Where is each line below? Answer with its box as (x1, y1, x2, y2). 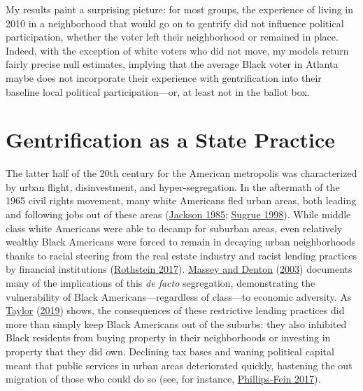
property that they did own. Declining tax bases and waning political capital (6, 344, 334, 358)
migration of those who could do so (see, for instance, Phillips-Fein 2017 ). (6, 371, 321, 386)
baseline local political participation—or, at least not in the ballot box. (6, 84, 310, 99)
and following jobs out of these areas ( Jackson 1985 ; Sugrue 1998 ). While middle (6, 207, 351, 222)
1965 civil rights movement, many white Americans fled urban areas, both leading (6, 193, 357, 208)
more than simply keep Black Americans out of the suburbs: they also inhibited (6, 316, 347, 331)
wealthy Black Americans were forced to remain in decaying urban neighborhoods (6, 234, 356, 249)
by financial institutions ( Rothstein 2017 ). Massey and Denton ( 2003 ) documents (6, 262, 353, 276)
